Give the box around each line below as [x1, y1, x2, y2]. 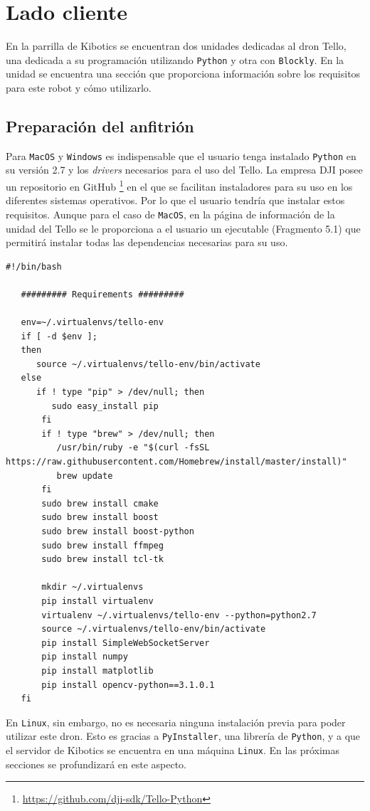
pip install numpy [41, 652, 128, 662]
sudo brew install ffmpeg [41, 540, 164, 551]
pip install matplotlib [41, 665, 154, 676]
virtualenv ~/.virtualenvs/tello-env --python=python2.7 [41, 610, 317, 620]
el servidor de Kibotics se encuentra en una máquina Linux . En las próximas [6, 743, 339, 758]
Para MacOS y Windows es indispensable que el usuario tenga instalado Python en [6, 148, 356, 163]
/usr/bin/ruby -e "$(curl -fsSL [56, 442, 210, 453]
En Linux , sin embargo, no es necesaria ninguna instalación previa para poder [6, 714, 346, 729]
